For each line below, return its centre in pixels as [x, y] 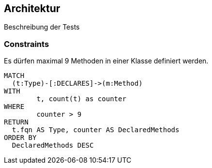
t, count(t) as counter [81, 99]
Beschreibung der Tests [42, 27]
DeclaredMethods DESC [53, 145]
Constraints [27, 44]
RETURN [16, 122]
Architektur [32, 8]
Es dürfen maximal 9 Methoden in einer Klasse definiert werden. [106, 61]
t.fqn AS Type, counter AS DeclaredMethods [96, 130]
